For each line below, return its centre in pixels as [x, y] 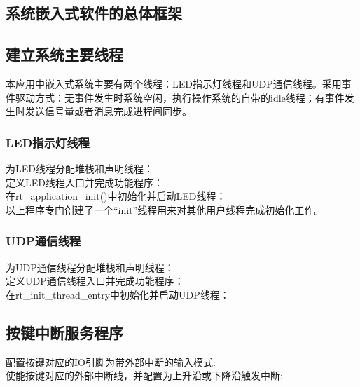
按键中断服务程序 [64, 332]
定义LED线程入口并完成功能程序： [84, 182]
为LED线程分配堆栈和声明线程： [79, 168]
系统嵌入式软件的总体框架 [94, 13]
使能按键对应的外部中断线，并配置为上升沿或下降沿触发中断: [144, 375]
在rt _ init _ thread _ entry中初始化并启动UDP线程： [118, 294]
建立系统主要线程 [64, 54]
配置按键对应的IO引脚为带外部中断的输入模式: [111, 361]
